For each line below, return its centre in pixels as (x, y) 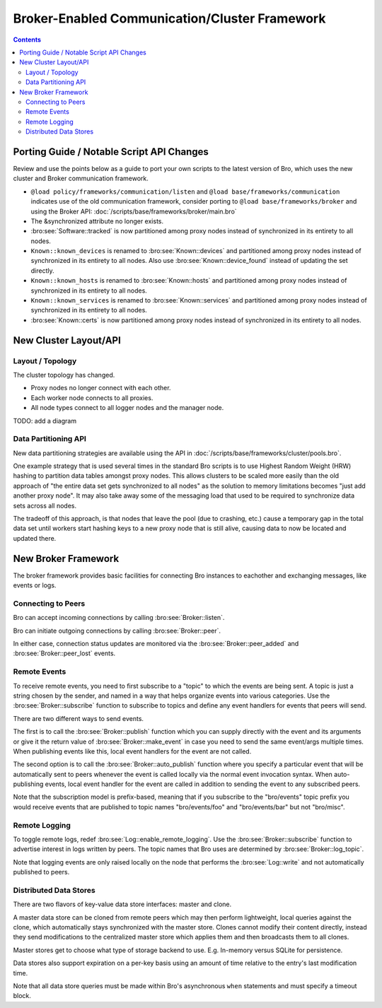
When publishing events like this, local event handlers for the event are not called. (132, 751)
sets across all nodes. (45, 505)
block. (22, 996)
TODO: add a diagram (45, 421)
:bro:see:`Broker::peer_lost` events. (64, 653)
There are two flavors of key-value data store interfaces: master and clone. (122, 904)
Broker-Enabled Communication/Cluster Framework (169, 18)
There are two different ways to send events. (79, 718)
